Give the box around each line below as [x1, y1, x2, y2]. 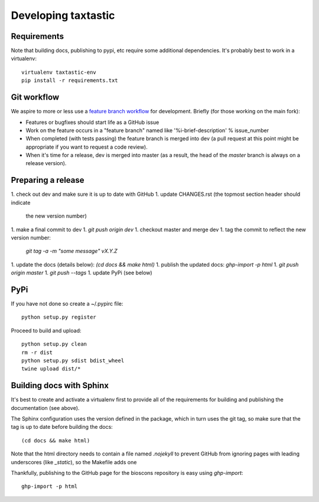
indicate [11, 199, 31, 206]
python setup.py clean [21, 341, 87, 347]
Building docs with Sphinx [11, 380, 109, 391]
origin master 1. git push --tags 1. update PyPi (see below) [11, 269, 153, 277]
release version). [25, 160, 67, 167]
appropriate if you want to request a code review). [25, 143, 148, 150]
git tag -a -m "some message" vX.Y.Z [25, 248, 118, 255]
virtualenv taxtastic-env [21, 68, 97, 76]
